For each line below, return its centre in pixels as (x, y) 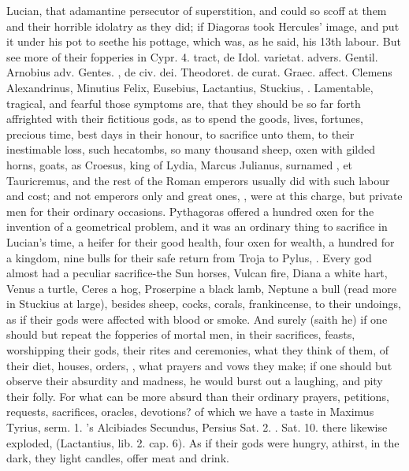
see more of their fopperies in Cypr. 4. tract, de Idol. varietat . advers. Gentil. (192, 56)
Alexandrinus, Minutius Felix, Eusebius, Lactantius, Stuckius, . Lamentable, (190, 87)
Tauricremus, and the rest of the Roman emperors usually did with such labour (198, 180)
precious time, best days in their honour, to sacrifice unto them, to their (180, 134)
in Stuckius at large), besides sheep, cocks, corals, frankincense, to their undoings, (204, 304)
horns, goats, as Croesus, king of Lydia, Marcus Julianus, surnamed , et (180, 164)
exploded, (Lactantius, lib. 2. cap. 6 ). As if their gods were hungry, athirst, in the (203, 442)
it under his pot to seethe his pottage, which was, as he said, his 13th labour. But (204, 41)
